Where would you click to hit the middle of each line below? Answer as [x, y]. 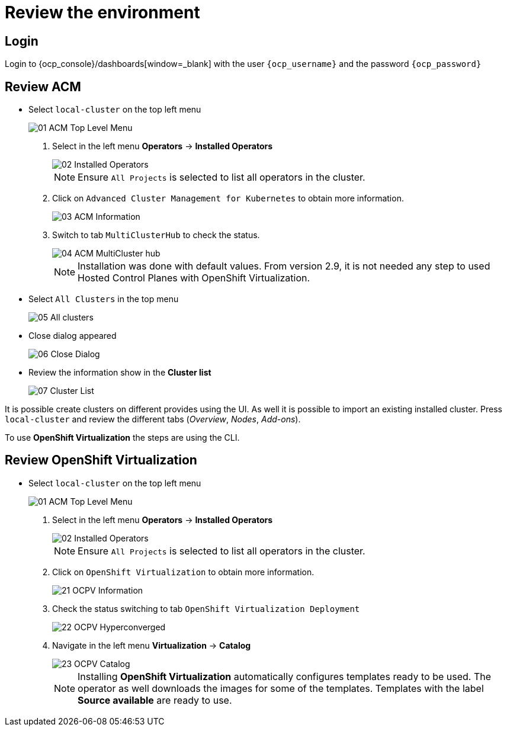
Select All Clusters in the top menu [104, 299]
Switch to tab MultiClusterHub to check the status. [156, 235]
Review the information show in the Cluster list [120, 373]
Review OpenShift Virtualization [101, 460]
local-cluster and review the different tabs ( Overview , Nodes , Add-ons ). [153, 419]
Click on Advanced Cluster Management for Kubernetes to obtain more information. [228, 198]
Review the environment [102, 12]
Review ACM [43, 86]
